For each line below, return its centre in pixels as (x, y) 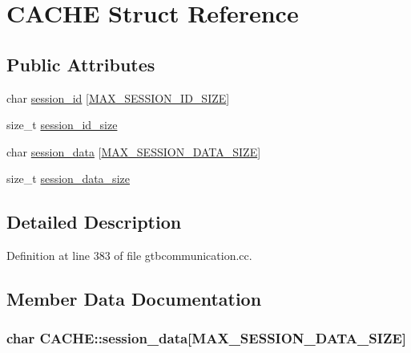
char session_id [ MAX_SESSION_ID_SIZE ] (118, 97)
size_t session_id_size (62, 125)
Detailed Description (94, 222)
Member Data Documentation (134, 299)
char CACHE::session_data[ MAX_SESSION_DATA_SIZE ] (206, 338)
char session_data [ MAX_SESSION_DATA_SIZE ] (134, 151)
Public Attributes (81, 64)
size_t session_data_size (68, 179)
